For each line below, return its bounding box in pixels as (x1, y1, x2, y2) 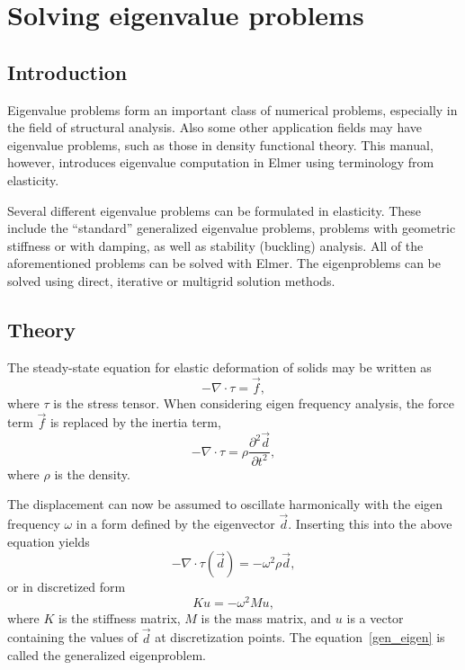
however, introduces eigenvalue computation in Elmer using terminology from (7, 153, 434, 172)
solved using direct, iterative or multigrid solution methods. (7, 271, 335, 290)
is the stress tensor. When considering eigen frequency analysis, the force (53, 393, 454, 412)
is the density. (54, 464, 130, 483)
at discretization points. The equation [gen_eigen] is (155, 628, 445, 647)
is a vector (346, 608, 404, 627)
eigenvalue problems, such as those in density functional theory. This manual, (7, 135, 434, 154)
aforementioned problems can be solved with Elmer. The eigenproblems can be (7, 254, 442, 272)
